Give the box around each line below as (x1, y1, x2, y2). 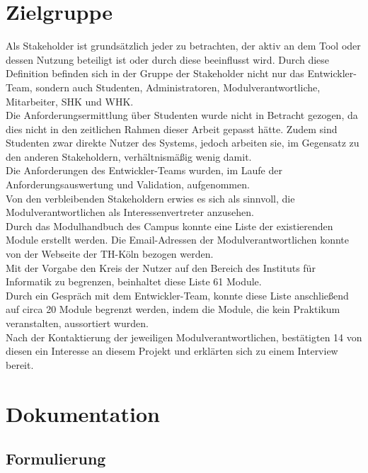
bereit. (6, 357, 34, 372)
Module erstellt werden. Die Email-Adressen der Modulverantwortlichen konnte (6, 232, 350, 247)
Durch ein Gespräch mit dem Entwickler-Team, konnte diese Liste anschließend (6, 287, 349, 302)
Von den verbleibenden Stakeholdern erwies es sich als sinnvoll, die (6, 190, 295, 205)
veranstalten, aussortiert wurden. (6, 316, 149, 330)
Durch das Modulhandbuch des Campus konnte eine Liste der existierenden (6, 218, 333, 233)
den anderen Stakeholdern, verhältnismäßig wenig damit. (6, 149, 252, 164)
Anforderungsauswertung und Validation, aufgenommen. (6, 177, 250, 192)
